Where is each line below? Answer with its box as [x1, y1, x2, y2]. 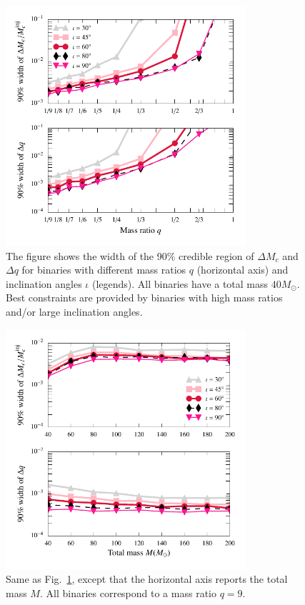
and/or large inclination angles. [6, 304, 143, 319]
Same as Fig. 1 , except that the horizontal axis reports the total [6, 571, 288, 586]
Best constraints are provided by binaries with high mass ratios [6, 290, 283, 305]
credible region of [179, 248, 254, 263]
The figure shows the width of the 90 [6, 248, 167, 263]
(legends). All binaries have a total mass [91, 276, 269, 291]
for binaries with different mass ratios [21, 262, 186, 277]
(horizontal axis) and [196, 262, 289, 277]
